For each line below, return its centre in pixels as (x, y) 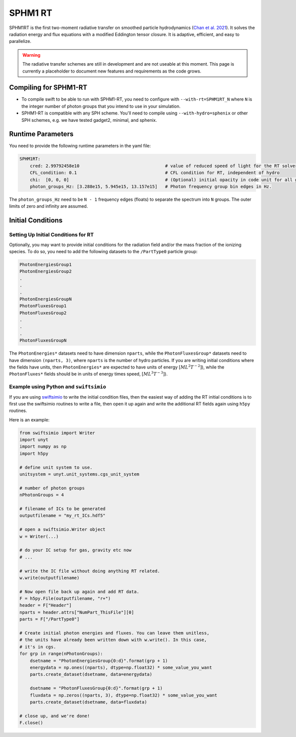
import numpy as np (43, 447)
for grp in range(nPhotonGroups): (61, 654)
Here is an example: (29, 420)
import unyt (34, 440)
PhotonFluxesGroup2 (43, 313)
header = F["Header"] (46, 605)
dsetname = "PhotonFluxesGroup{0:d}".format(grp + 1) (96, 688)
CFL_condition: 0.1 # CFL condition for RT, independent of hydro (155, 173)
